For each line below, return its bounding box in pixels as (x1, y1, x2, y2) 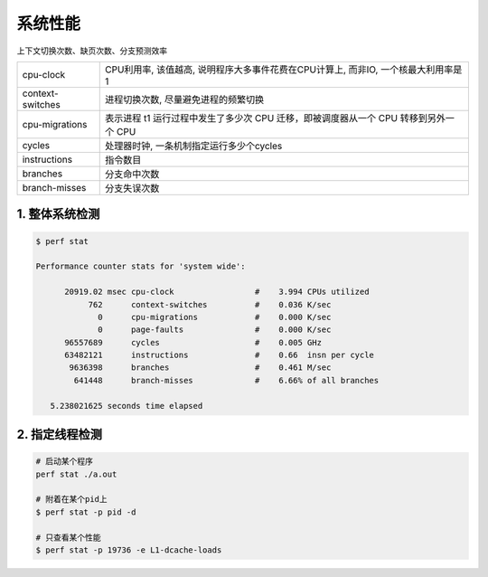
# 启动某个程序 (35, 457, 94, 467)
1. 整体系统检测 (16, 206, 100, 222)
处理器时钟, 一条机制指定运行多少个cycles (105, 139, 283, 152)
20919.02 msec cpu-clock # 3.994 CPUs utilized (64, 287, 370, 298)
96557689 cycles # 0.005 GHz (64, 337, 323, 347)
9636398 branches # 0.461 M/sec (69, 363, 332, 373)
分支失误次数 (105, 182, 160, 194)
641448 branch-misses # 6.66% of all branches (73, 375, 380, 385)
